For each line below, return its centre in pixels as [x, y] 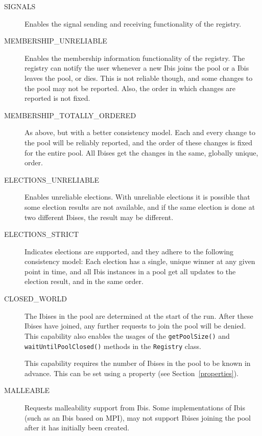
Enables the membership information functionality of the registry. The [135, 58]
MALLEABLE [27, 390]
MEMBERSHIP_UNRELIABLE [56, 41]
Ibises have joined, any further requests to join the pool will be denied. [135, 326]
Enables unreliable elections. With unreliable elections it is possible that [137, 197]
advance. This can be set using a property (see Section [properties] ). [132, 373]
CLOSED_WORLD [35, 299]
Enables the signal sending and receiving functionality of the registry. [133, 23]
